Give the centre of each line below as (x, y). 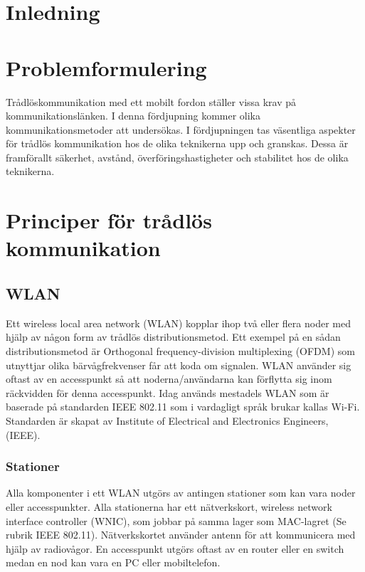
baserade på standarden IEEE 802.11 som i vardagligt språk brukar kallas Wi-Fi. (183, 407)
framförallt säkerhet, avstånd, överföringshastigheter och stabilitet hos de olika (177, 157)
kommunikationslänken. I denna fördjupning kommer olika (133, 116)
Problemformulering (106, 67)
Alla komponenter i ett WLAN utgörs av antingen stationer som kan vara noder (181, 493)
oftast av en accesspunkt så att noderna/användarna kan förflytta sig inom (169, 379)
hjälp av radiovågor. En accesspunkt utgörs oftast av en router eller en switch (175, 548)
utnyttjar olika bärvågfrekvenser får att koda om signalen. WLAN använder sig (179, 365)
